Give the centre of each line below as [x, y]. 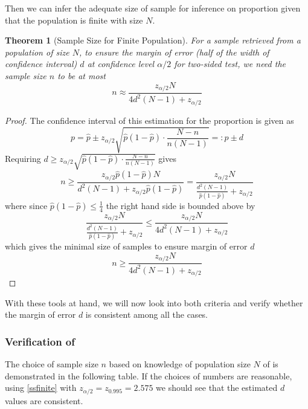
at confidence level [121, 64]
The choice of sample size [52, 364]
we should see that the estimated [217, 388]
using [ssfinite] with [41, 388]
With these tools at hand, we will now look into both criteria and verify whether [154, 302]
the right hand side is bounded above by [181, 205]
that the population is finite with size [74, 20]
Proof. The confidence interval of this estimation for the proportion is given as [149, 120]
